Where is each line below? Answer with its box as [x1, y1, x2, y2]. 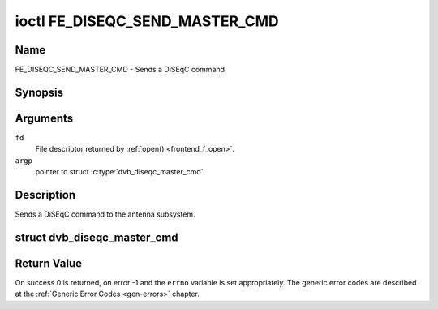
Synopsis [15, 85, 64, 99]
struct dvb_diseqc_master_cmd [15, 230, 178, 244]
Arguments [15, 111, 74, 125]
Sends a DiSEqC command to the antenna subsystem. [15, 209, 195, 219]
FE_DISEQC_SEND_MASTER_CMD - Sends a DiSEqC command [15, 65, 225, 75]
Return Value [15, 256, 83, 270]
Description [15, 187, 76, 202]
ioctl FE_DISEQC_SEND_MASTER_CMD [15, 12, 279, 30]
